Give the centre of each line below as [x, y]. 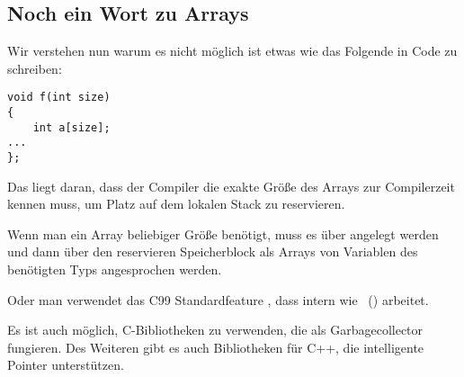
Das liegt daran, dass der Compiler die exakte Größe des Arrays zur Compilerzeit [231, 186]
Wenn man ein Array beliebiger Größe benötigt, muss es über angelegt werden [223, 233]
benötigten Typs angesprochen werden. [115, 269]
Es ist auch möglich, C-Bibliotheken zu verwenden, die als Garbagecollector [215, 330]
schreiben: [35, 68]
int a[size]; [71, 127]
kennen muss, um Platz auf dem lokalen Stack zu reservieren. [176, 204]
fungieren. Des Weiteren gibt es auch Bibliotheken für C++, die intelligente [216, 347]
